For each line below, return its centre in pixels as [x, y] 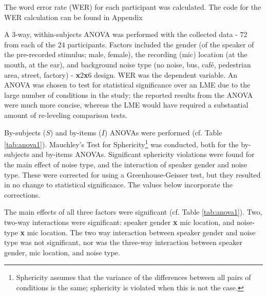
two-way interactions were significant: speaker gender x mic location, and [119, 222]
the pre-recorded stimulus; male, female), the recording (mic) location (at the [126, 54]
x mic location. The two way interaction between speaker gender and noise [138, 232]
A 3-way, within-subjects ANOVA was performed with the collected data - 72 [126, 34]
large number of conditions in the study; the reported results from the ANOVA [129, 94]
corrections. [22, 194]
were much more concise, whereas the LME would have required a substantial [126, 105]
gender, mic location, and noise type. [62, 252]
